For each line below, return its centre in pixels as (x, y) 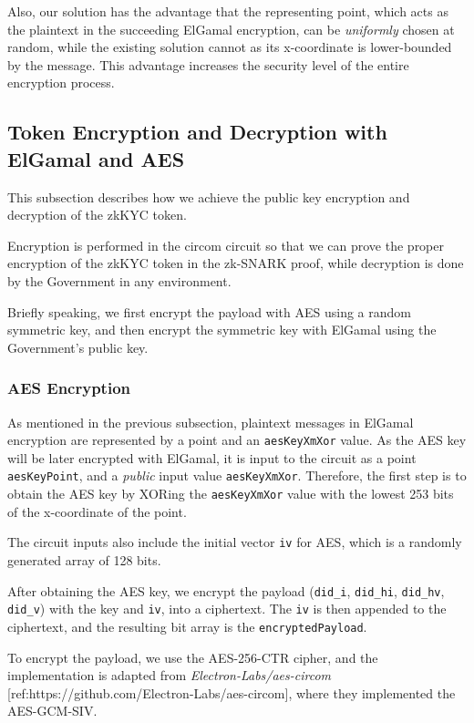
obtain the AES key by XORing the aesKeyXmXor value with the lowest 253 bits (231, 494)
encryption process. (61, 83)
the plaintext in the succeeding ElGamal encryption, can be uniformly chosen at (231, 29)
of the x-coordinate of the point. (97, 511)
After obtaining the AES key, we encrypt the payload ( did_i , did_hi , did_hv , (226, 590)
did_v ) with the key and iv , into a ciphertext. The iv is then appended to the (227, 609)
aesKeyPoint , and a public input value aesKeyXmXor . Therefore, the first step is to (237, 475)
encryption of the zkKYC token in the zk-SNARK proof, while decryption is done (236, 263)
